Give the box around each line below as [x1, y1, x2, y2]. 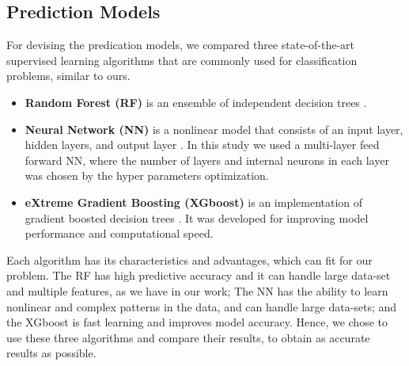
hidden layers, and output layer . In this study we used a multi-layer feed [25, 136, 380, 153]
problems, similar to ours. [6, 67, 131, 84]
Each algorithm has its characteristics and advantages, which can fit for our [6, 251, 373, 268]
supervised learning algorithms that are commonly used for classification [6, 51, 358, 68]
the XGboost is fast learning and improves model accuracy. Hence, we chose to [6, 314, 388, 330]
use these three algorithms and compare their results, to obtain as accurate [6, 329, 370, 345]
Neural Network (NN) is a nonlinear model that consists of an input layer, [25, 120, 403, 137]
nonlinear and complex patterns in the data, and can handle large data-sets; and [6, 298, 397, 315]
